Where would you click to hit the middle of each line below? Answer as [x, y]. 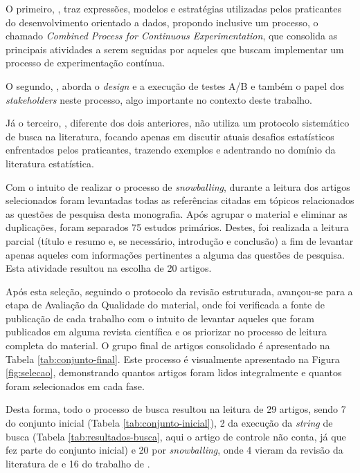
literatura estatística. [50, 163]
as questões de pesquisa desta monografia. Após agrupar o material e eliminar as [177, 213]
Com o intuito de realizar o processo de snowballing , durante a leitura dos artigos [178, 186]
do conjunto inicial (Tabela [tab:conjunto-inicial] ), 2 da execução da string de [169, 423]
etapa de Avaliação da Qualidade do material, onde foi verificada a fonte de [165, 305]
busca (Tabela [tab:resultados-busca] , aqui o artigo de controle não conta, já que [176, 436]
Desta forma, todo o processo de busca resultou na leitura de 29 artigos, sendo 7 [176, 409]
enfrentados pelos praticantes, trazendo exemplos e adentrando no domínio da [171, 150]
